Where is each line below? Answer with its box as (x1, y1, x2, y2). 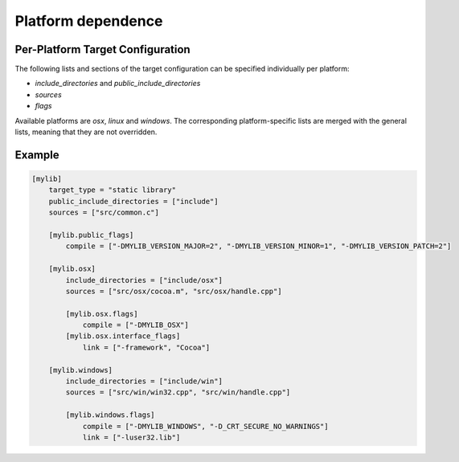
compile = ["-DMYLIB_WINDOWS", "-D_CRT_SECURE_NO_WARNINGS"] (82, 422, 329, 431)
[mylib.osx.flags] (65, 309, 138, 318)
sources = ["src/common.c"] (48, 208, 160, 217)
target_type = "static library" (48, 186, 177, 194)
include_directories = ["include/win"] (65, 377, 223, 386)
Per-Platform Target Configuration (14, 43, 191, 56)
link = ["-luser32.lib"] (82, 433, 181, 442)
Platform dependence (14, 12, 163, 30)
